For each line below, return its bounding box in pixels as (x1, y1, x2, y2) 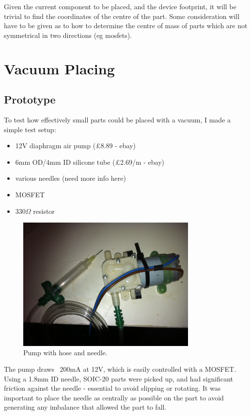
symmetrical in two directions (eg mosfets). (4, 30, 132, 40)
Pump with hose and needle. (23, 347, 108, 358)
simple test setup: (4, 124, 56, 134)
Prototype (4, 92, 56, 107)
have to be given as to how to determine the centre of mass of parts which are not (4, 20, 248, 31)
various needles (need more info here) (15, 173, 126, 183)
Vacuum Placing (4, 58, 115, 78)
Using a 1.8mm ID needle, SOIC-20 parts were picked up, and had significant (4, 373, 233, 383)
